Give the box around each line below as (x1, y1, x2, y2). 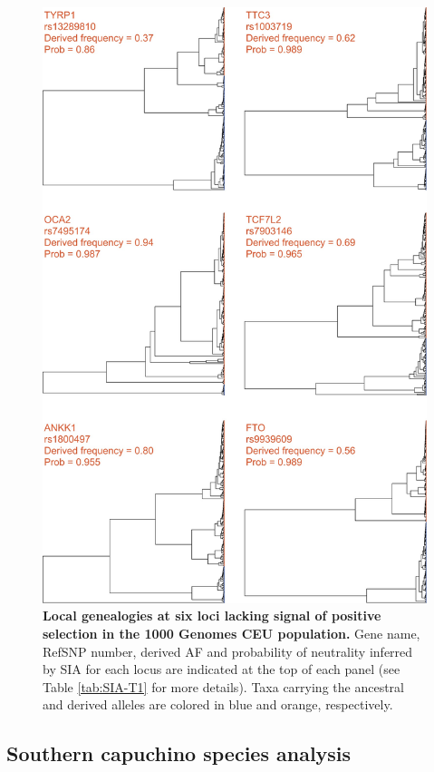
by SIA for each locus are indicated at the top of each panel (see (43, 660, 400, 679)
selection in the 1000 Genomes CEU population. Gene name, (43, 624, 420, 643)
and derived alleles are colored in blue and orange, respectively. (43, 695, 393, 714)
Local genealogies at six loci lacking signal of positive (43, 606, 381, 625)
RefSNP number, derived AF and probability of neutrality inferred (43, 641, 413, 660)
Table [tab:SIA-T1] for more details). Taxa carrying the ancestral (43, 677, 404, 696)
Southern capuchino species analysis (6, 739, 352, 767)
